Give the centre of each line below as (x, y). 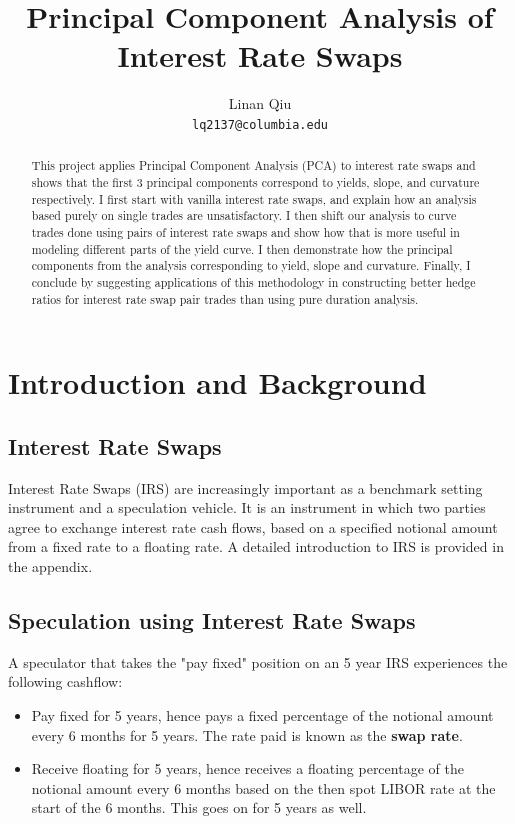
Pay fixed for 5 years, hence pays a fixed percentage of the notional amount (262, 715)
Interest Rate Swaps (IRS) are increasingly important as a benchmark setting (245, 487)
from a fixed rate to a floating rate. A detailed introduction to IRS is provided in (256, 546)
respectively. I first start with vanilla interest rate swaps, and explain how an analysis (254, 198)
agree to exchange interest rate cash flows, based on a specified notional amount (253, 526)
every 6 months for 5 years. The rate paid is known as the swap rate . (247, 734)
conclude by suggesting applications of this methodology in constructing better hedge (253, 281)
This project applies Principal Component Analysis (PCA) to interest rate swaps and (253, 165)
